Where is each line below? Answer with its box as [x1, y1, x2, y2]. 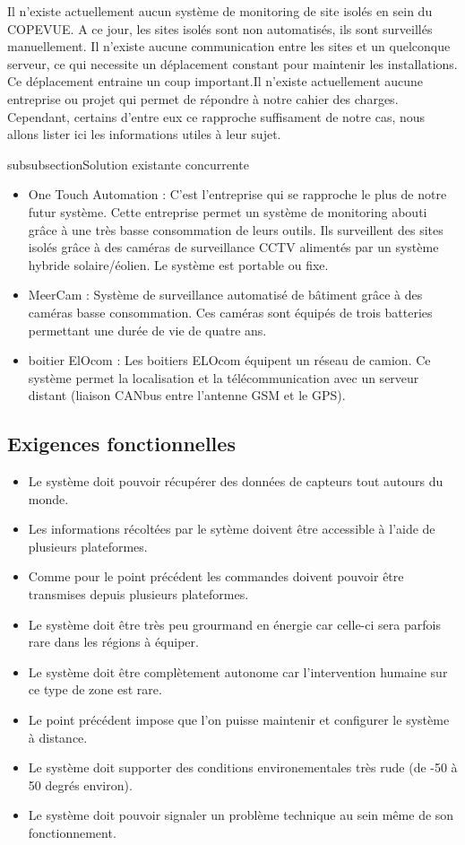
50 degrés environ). [28, 775, 133, 794]
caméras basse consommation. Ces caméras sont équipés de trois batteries [28, 302, 433, 321]
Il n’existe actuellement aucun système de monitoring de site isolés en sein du [7, 2, 433, 20]
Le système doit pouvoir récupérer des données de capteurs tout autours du [28, 472, 443, 491]
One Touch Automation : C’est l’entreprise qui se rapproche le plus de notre [28, 185, 447, 204]
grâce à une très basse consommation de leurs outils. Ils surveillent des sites [28, 220, 443, 239]
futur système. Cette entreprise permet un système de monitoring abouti [28, 202, 427, 221]
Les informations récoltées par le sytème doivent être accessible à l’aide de [28, 519, 435, 538]
